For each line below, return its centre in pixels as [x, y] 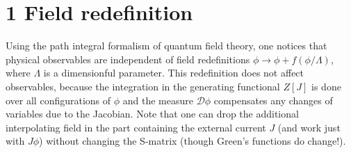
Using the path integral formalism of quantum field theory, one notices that [166, 46]
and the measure [158, 100]
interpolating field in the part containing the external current [136, 127]
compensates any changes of [273, 100]
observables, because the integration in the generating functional [143, 86]
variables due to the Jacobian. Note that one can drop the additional [152, 114]
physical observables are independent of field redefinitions [128, 59]
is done [326, 86]
